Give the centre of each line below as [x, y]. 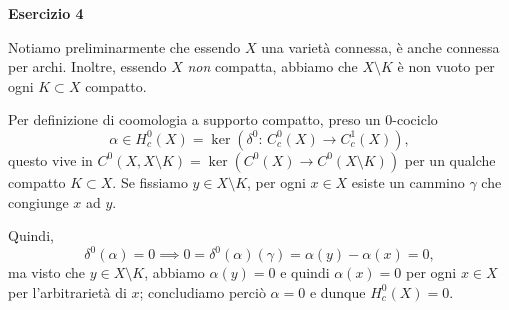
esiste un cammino [408, 181]
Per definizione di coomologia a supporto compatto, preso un [194, 119]
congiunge [38, 201]
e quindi [305, 272]
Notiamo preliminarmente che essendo [124, 46]
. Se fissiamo [150, 181]
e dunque [337, 291]
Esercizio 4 [46, 13]
